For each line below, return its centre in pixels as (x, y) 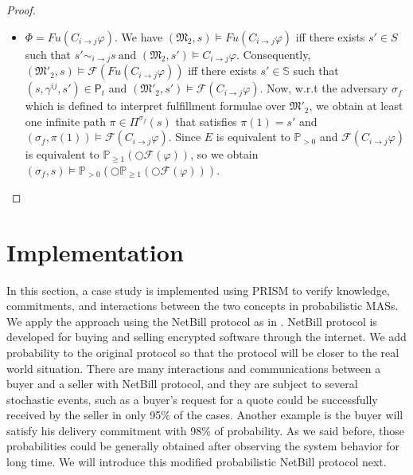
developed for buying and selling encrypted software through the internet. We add (206, 337)
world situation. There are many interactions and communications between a (194, 368)
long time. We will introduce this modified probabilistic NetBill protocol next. (197, 462)
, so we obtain (224, 154)
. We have (139, 36)
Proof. (21, 10)
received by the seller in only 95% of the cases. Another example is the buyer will (205, 415)
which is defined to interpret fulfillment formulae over (156, 106)
